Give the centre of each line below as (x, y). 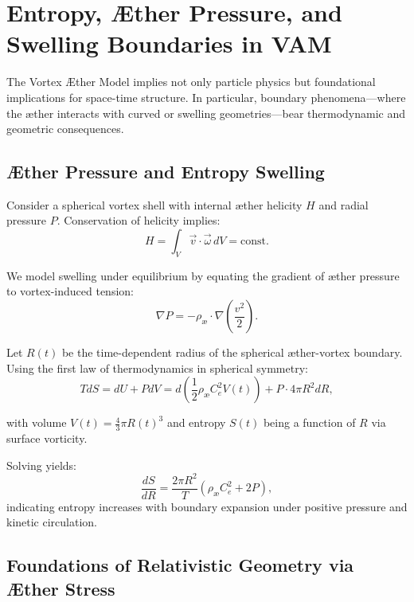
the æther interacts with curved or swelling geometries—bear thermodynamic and (206, 113)
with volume (37, 422)
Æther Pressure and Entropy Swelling (166, 172)
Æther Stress (61, 588)
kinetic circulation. (52, 522)
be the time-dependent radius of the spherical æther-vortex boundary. (232, 352)
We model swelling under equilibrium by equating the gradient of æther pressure (203, 275)
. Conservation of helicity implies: (139, 220)
